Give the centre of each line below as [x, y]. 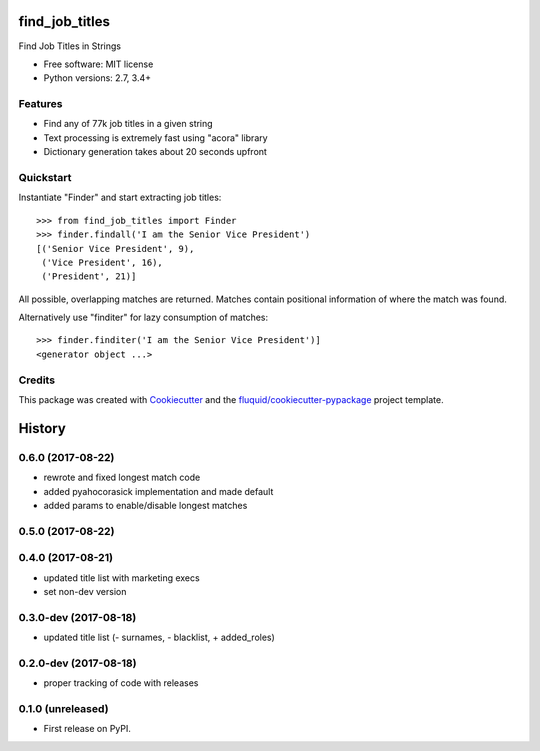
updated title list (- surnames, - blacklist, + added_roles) [159, 637]
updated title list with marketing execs [121, 577]
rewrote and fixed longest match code [122, 477]
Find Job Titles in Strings [70, 46]
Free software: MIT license [98, 64]
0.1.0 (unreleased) [63, 709]
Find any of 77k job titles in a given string [128, 124]
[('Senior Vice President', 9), [115, 248]
